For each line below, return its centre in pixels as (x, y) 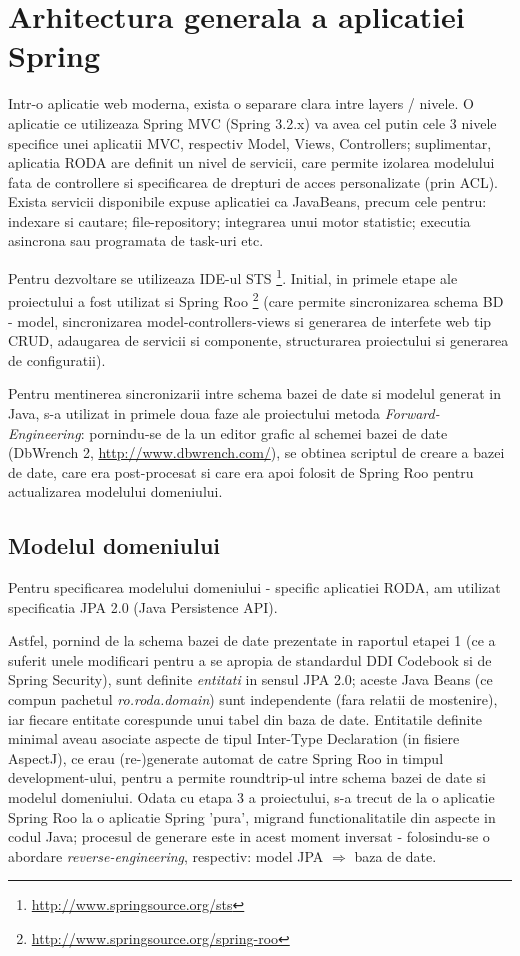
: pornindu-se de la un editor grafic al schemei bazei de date (264, 432)
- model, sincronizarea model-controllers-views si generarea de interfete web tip (250, 320)
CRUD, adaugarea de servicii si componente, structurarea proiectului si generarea (258, 340)
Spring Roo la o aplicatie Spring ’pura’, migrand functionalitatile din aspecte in (252, 816)
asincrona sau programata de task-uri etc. (136, 240)
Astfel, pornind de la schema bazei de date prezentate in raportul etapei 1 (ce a (252, 640)
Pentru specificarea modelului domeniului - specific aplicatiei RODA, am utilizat (254, 587)
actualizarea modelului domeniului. (115, 491)
